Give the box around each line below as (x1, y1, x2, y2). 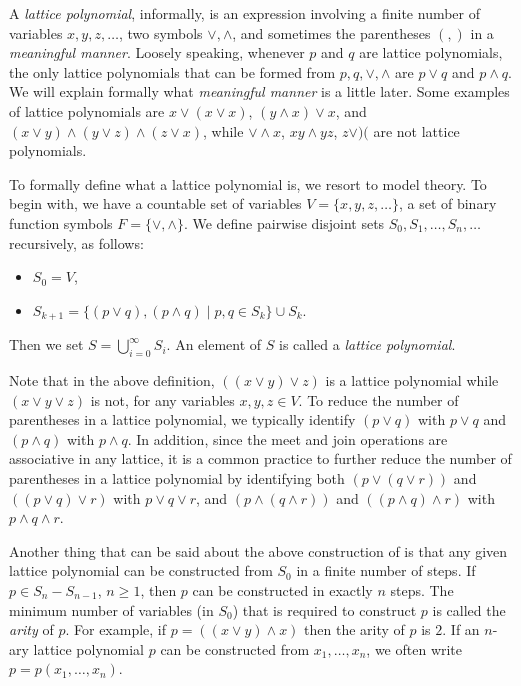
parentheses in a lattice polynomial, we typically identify (9, 409, 356, 430)
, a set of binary (398, 193, 497, 214)
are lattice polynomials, (359, 42, 503, 63)
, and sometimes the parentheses (232, 22, 431, 43)
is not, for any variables (90, 389, 235, 410)
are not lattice (373, 120, 460, 141)
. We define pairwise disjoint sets (183, 212, 385, 233)
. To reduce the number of (298, 389, 459, 410)
